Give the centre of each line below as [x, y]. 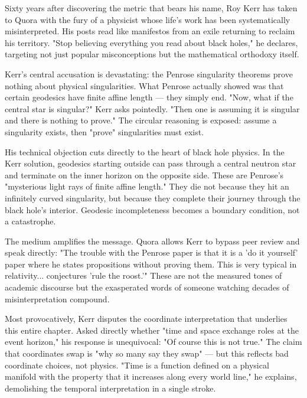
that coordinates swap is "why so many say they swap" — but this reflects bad [147, 353]
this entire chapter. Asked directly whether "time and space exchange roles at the [152, 330]
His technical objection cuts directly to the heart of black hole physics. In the [145, 151]
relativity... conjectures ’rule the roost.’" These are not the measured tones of [143, 275]
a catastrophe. [30, 221]
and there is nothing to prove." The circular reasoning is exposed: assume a [141, 120]
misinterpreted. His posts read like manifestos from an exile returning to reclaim [150, 31]
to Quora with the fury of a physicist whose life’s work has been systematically [148, 19]
